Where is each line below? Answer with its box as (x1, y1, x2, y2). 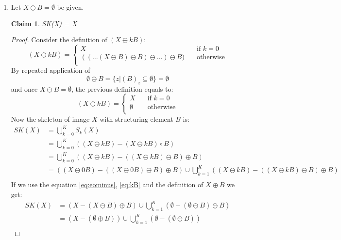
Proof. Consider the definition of (11, 34, 107, 45)
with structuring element (100, 114, 173, 124)
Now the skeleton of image (11, 114, 90, 124)
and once (11, 83, 38, 94)
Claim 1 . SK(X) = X (11, 18, 77, 28)
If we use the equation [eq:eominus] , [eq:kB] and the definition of (11, 179, 204, 190)
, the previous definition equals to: (71, 83, 173, 94)
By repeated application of (11, 65, 90, 75)
